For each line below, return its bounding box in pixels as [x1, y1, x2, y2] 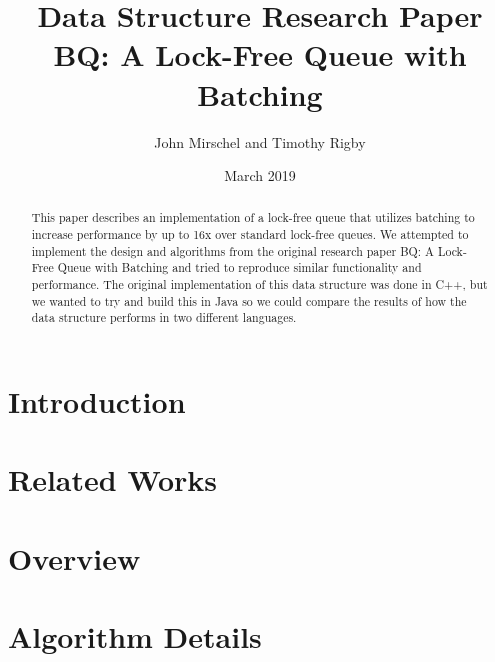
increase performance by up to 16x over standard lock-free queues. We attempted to [31, 226, 469, 243]
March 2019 [224, 165, 296, 186]
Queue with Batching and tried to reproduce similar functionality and [57, 259, 422, 276]
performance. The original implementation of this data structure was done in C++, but [31, 276, 488, 293]
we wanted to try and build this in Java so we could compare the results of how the [31, 292, 467, 309]
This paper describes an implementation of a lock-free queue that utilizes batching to [31, 209, 475, 226]
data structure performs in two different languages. [31, 309, 297, 326]
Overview [8, 537, 141, 578]
